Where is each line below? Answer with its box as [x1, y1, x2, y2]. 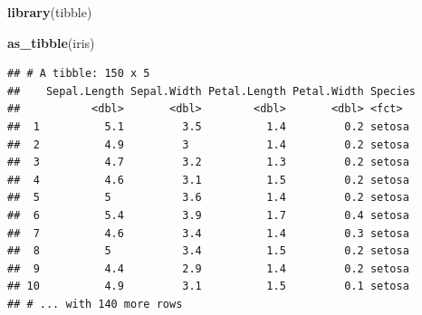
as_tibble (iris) [7, 33, 95, 52]
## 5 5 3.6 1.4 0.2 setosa [7, 191, 409, 205]
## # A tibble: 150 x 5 [7, 67, 150, 81]
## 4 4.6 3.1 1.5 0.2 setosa [7, 173, 409, 186]
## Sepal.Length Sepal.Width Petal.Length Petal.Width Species [7, 84, 417, 98]
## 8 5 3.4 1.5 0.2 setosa [7, 244, 409, 258]
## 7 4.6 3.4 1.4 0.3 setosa [7, 226, 409, 240]
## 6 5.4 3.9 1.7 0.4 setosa [7, 208, 409, 222]
